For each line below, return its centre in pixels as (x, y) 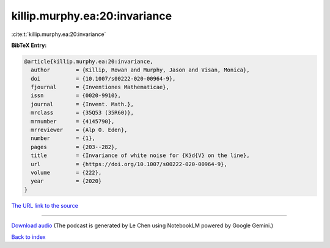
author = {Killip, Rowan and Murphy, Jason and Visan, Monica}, (140, 70)
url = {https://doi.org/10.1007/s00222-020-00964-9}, (129, 164)
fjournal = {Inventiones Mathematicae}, (100, 87)
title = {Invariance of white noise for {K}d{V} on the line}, (140, 155)
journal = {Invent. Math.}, (82, 104)
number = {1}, (63, 138)
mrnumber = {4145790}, (73, 121)
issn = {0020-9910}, (76, 96)
